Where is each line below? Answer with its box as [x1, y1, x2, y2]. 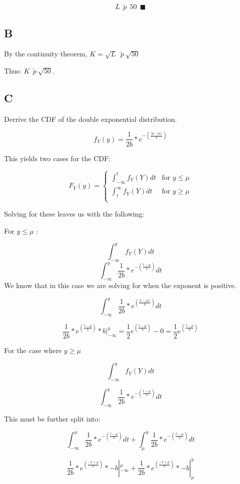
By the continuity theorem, [4, 48, 87, 59]
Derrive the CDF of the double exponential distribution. [4, 113, 177, 124]
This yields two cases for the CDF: [4, 153, 111, 163]
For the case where [4, 345, 62, 356]
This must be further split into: [4, 413, 100, 424]
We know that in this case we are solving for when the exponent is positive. [4, 280, 236, 291]
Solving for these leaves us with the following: [4, 209, 145, 219]
